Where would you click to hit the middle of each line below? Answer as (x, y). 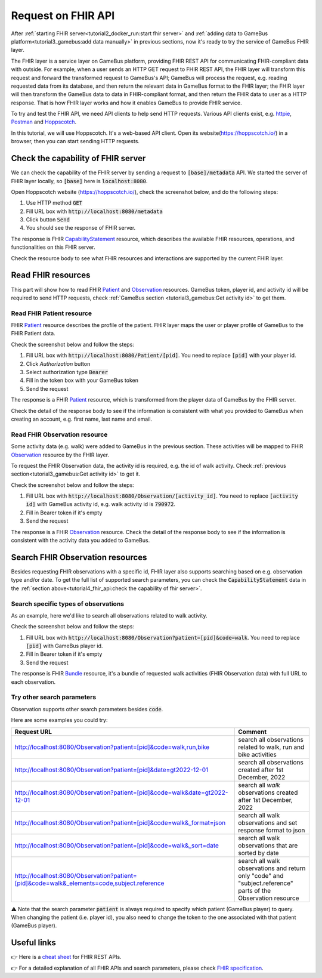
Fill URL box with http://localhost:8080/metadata (95, 211)
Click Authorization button (58, 363)
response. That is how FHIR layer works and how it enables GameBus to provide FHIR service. (126, 103)
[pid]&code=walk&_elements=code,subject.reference (89, 883)
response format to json (271, 830)
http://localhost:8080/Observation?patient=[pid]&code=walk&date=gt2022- (121, 792)
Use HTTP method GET (54, 203)
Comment (252, 732)
